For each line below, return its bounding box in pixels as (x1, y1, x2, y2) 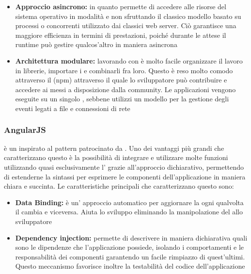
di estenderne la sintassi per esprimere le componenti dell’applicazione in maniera (4, 171, 246, 181)
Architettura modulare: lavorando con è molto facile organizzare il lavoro (15, 55, 243, 65)
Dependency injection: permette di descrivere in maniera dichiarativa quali (15, 232, 248, 242)
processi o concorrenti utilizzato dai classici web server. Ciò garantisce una (15, 20, 236, 31)
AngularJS (4, 124, 46, 136)
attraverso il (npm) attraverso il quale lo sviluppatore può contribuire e (15, 75, 227, 85)
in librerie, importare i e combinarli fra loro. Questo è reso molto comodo (15, 65, 233, 75)
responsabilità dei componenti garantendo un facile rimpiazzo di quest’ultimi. (15, 251, 245, 261)
